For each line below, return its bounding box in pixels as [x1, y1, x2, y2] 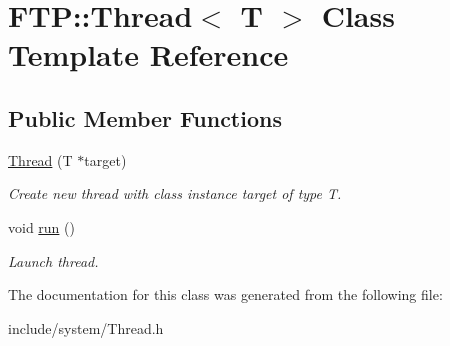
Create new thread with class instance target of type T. [8, 183, 342, 204]
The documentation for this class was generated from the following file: [8, 284, 443, 305]
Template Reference [8, 34, 289, 75]
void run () [8, 216, 75, 237]
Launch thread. [8, 250, 99, 271]
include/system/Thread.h [8, 317, 164, 338]
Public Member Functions [8, 102, 282, 133]
